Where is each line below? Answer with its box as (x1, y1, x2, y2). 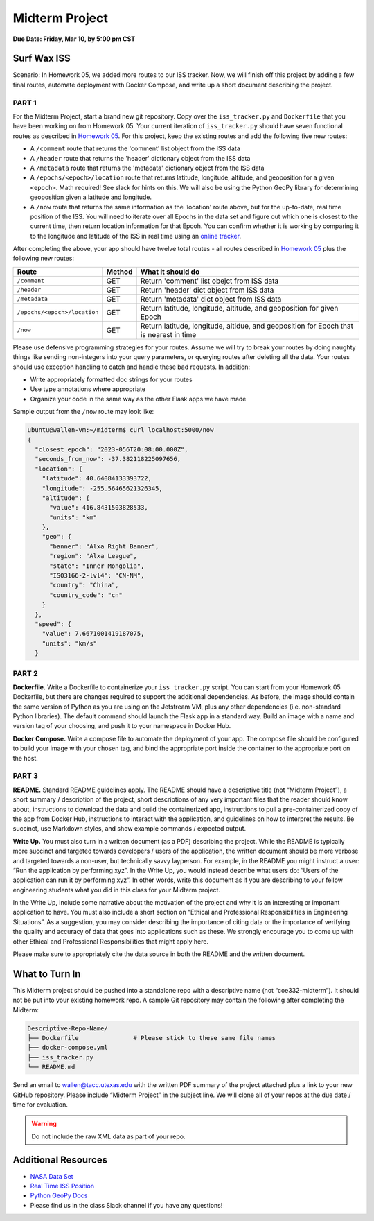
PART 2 (12, 668, 38, 678)
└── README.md (27, 1063, 75, 1071)
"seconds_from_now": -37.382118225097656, (35, 455, 181, 463)
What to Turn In (12, 968, 81, 980)
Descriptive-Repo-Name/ (27, 1024, 109, 1032)
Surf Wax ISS (12, 53, 71, 64)
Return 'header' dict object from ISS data (140, 285, 274, 295)
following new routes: (12, 254, 75, 263)
